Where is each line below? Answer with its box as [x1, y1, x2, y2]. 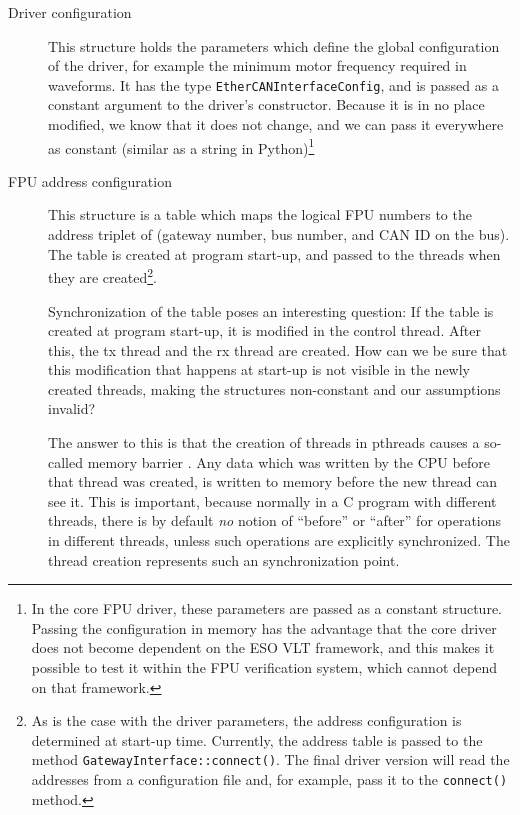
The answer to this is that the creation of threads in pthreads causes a [48, 432, 480, 453]
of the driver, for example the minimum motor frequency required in [48, 55, 467, 76]
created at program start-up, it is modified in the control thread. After [48, 320, 481, 341]
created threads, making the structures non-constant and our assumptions [48, 378, 501, 399]
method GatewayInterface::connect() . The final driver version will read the [31, 749, 510, 770]
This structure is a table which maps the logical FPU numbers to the [48, 204, 472, 225]
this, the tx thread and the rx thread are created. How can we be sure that [48, 339, 508, 360]
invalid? [48, 398, 96, 419]
